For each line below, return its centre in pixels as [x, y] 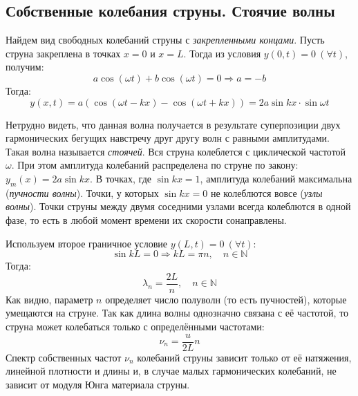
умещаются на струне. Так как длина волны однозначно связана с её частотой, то [177, 313]
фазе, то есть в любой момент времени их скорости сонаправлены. [146, 219]
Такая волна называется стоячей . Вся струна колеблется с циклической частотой [176, 151]
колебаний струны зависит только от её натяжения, [244, 357]
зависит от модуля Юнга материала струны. [98, 384]
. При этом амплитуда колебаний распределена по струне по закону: [155, 165]
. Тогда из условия [222, 53]
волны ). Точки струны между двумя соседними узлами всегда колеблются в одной [178, 206]
